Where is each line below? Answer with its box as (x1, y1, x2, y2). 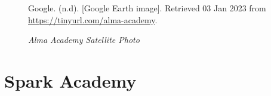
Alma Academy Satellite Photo (28, 33, 140, 46)
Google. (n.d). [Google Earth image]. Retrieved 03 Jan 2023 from (28, 2, 266, 14)
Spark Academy (4, 68, 137, 92)
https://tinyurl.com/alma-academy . (28, 13, 158, 26)
